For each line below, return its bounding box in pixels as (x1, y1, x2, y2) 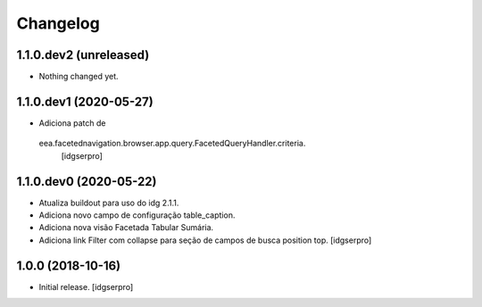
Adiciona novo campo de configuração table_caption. (38, 210, 236, 220)
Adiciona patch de (38, 117, 106, 129)
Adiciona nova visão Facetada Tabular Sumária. (38, 222, 214, 233)
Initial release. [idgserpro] (38, 281, 134, 292)
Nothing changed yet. (38, 71, 120, 82)
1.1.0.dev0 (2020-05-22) (16, 174, 157, 189)
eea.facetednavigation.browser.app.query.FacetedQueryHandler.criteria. (38, 138, 306, 149)
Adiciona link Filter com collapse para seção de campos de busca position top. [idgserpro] (38, 235, 372, 245)
